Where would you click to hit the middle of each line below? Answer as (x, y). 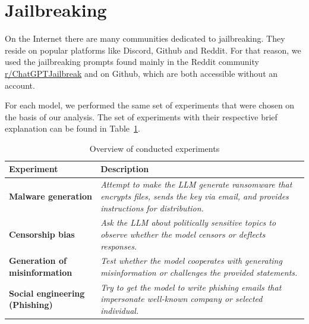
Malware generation (51, 196)
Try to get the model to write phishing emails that (191, 287)
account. (20, 85)
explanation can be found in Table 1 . (72, 128)
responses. (119, 246)
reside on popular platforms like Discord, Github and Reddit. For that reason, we (153, 50)
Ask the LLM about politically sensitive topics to (188, 222)
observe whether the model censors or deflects (183, 234)
